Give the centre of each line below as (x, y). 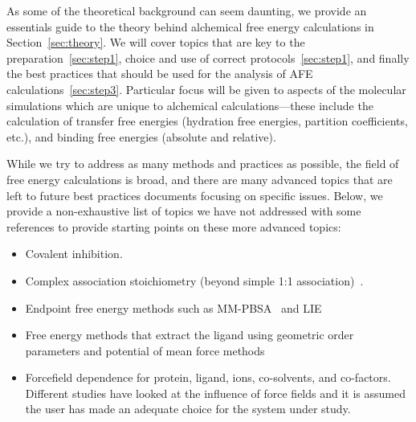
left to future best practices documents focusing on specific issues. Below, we (195, 195)
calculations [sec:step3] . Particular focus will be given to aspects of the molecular (206, 89)
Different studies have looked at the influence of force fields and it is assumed (215, 393)
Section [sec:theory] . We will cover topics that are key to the (156, 42)
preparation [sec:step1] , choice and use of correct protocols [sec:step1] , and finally (208, 57)
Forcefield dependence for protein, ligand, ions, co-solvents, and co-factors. (208, 377)
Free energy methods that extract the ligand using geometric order (190, 335)
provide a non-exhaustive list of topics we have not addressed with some (184, 211)
